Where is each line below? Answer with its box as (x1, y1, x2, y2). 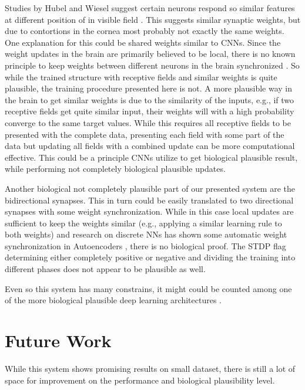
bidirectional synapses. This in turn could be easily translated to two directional (5, 194, 294, 206)
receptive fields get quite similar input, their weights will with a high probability (5, 105, 294, 117)
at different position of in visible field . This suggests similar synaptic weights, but (5, 13, 301, 25)
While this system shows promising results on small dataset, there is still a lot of (5, 362, 296, 374)
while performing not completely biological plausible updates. (5, 162, 226, 175)
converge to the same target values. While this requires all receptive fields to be (5, 116, 291, 128)
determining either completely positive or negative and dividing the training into (5, 251, 296, 263)
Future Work (5, 328, 112, 352)
